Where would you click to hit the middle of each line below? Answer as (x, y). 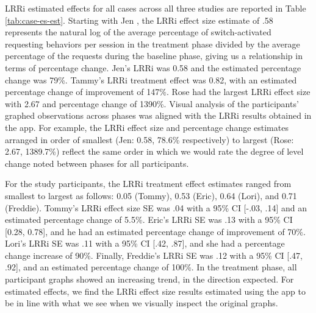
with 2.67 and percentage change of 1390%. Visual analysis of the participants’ (152, 103)
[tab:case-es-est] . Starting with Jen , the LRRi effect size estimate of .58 (139, 20)
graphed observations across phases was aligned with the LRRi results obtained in (158, 115)
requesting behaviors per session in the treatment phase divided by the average (153, 44)
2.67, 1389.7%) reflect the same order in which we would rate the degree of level (154, 151)
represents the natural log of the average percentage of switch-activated (138, 32)
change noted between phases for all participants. (97, 163)
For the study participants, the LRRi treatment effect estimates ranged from (148, 184)
